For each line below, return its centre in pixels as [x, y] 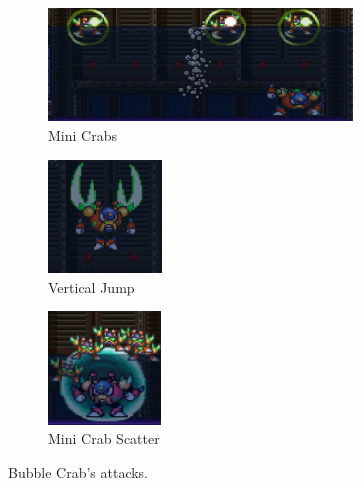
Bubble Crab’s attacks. [78, 471]
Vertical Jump [91, 286]
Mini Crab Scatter [104, 438]
